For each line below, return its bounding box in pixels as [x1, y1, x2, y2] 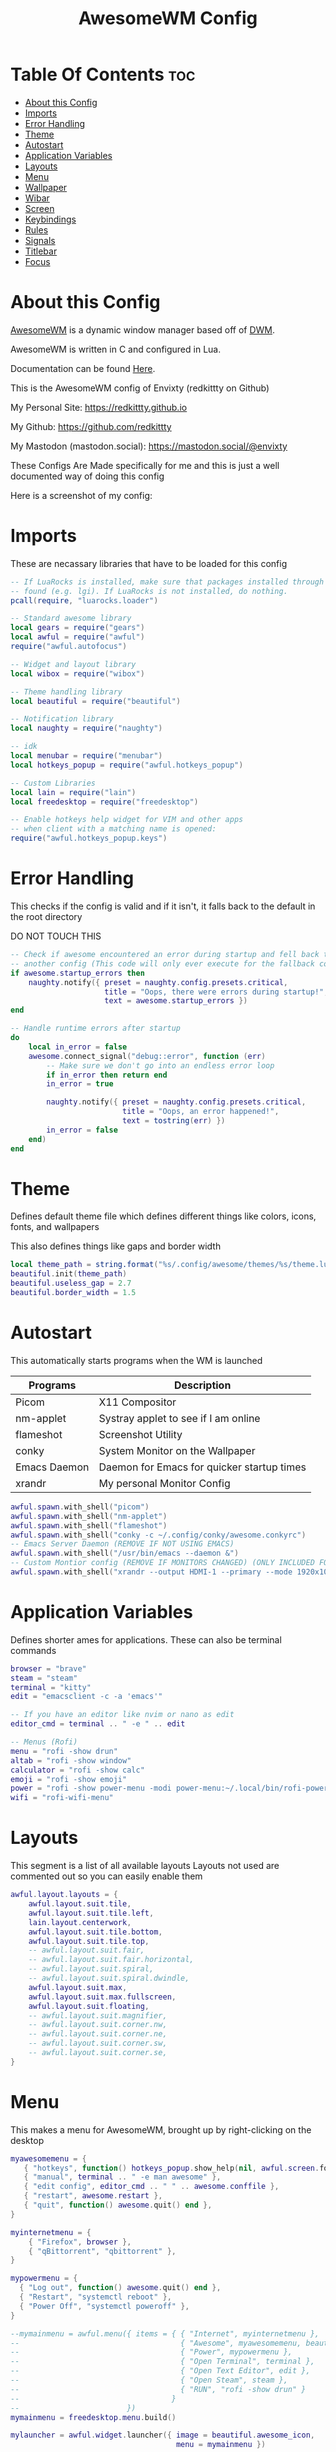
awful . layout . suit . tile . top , [28, 1936, 150, 1946]
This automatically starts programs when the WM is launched [10, 1354, 263, 1366]
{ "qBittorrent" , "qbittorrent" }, [28, 2246, 177, 2256]
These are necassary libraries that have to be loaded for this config [10, 557, 288, 569]
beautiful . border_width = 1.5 [10, 1288, 137, 1298]
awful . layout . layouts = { [10, 1890, 118, 1900]
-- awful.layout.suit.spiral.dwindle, [28, 1973, 190, 1983]
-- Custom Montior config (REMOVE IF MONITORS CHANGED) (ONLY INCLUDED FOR [10, 1558, 333, 1568]
